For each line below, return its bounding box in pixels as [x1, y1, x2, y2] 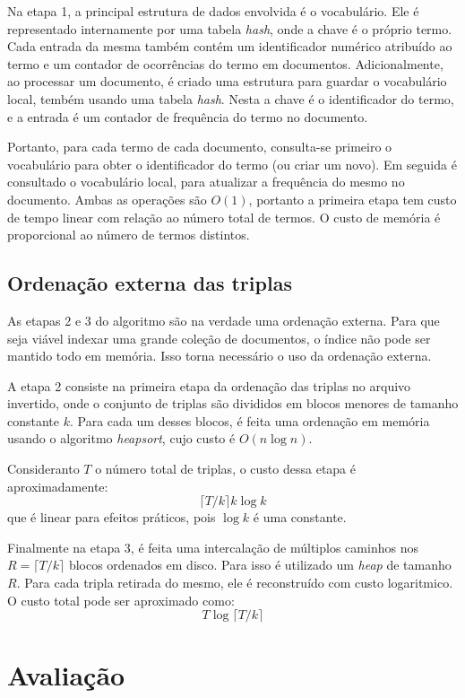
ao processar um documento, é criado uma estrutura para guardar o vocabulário [7, 72, 447, 91]
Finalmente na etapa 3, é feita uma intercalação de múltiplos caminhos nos [7, 537, 418, 556]
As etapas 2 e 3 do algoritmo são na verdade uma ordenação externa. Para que [7, 310, 440, 329]
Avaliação [7, 657, 125, 694]
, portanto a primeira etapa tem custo [248, 189, 457, 208]
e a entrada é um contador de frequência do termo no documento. [7, 107, 368, 126]
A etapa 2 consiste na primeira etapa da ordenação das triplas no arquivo [7, 376, 411, 395]
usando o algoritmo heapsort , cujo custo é [7, 429, 236, 448]
